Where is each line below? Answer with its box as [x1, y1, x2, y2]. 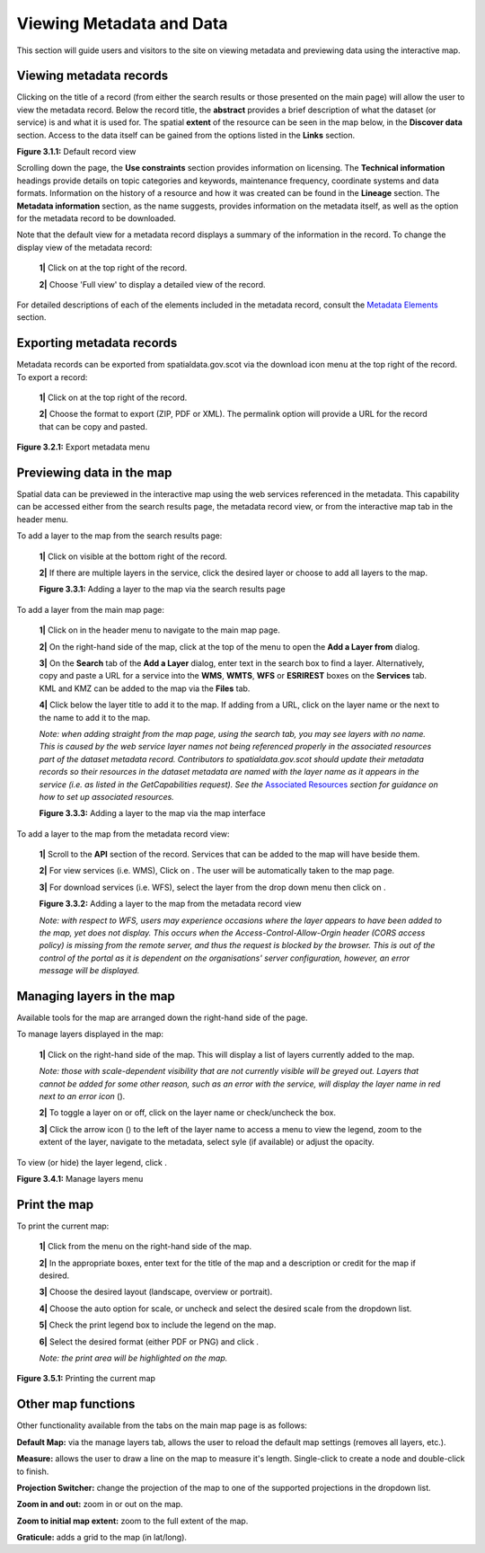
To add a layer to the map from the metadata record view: [16, 828, 230, 839]
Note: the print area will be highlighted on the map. [39, 1353, 228, 1363]
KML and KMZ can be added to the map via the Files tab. [39, 683, 251, 694]
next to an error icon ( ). [39, 1091, 126, 1102]
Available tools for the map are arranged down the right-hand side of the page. [16, 1012, 308, 1024]
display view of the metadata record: [16, 242, 153, 253]
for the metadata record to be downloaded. [16, 212, 177, 224]
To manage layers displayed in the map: [16, 1029, 164, 1040]
